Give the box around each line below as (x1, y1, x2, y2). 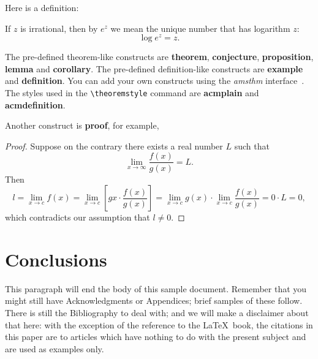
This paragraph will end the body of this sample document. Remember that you (5, 282, 307, 295)
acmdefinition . (5, 98, 66, 111)
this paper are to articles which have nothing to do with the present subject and (5, 330, 306, 343)
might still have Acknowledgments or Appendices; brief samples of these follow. (5, 294, 303, 307)
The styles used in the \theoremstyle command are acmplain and (5, 86, 259, 99)
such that (234, 139, 270, 152)
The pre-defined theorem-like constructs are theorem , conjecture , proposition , (5, 50, 314, 63)
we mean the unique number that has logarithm (110, 21, 290, 34)
